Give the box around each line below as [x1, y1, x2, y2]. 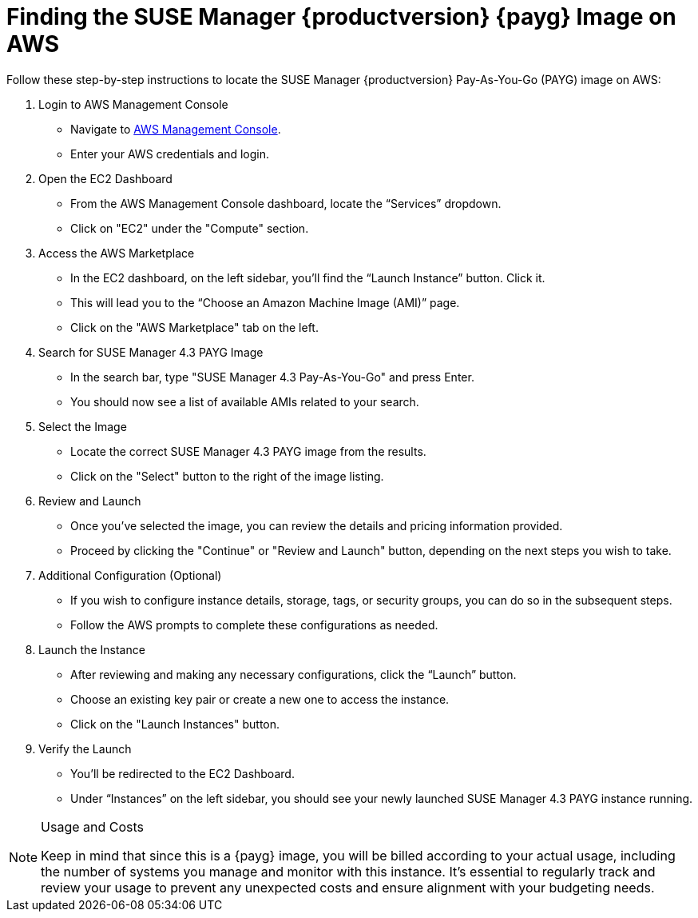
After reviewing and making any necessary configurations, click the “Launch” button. [70, 667, 517, 681]
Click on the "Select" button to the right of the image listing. [70, 469, 384, 483]
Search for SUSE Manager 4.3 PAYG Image [38, 345, 264, 359]
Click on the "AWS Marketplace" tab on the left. [70, 320, 319, 334]
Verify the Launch [38, 741, 132, 756]
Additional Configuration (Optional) [38, 568, 222, 582]
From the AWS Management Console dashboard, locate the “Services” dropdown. [70, 196, 502, 210]
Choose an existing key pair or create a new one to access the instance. [70, 692, 450, 706]
